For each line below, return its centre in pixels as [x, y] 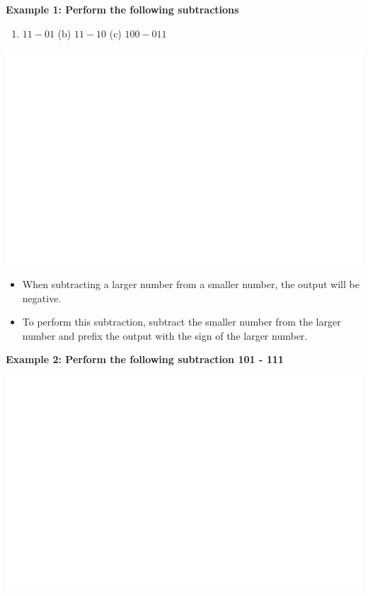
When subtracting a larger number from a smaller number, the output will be [191, 283]
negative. [42, 298]
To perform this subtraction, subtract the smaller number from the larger [182, 322]
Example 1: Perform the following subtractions [122, 9]
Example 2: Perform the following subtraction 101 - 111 [145, 359]
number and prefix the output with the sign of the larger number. [165, 335]
